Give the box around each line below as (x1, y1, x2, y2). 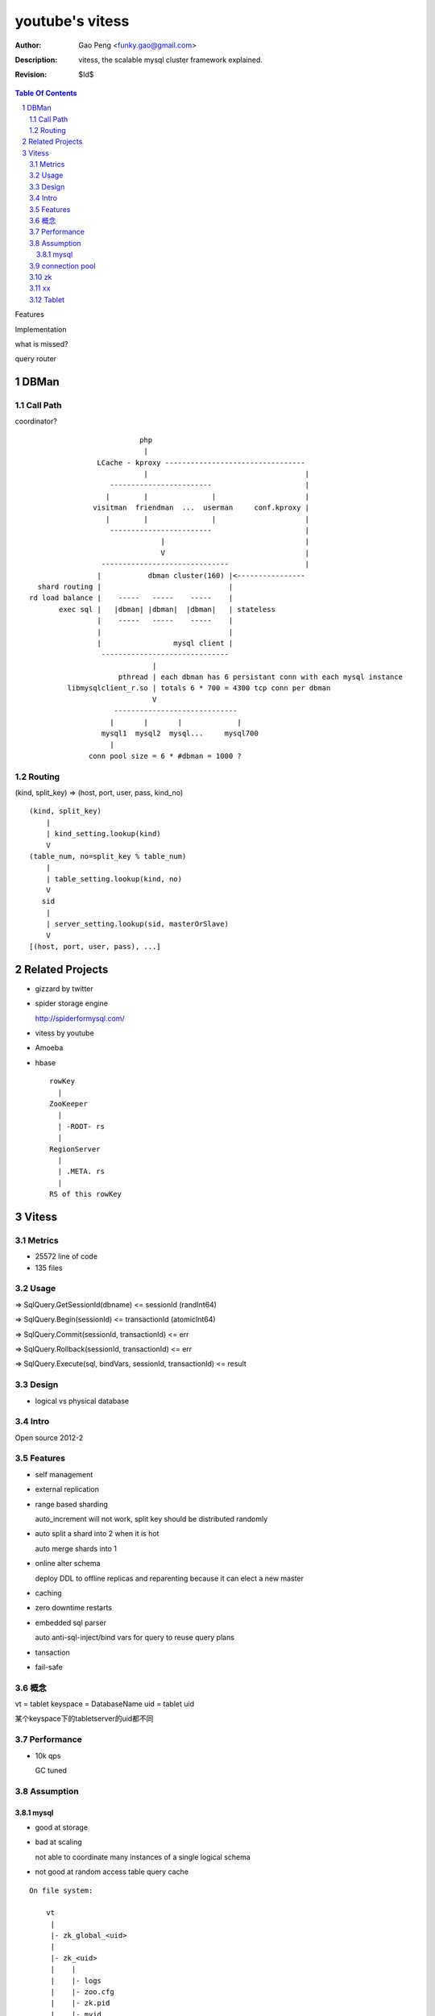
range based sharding (35, 1499, 109, 1509)
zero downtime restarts (35, 1603, 113, 1613)
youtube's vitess (14, 12, 130, 30)
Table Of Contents (14, 88, 77, 98)
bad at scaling (35, 1837, 82, 1847)
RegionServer (49, 1144, 101, 1153)
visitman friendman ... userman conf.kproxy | (93, 503, 310, 512)
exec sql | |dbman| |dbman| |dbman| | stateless (59, 605, 275, 614)
